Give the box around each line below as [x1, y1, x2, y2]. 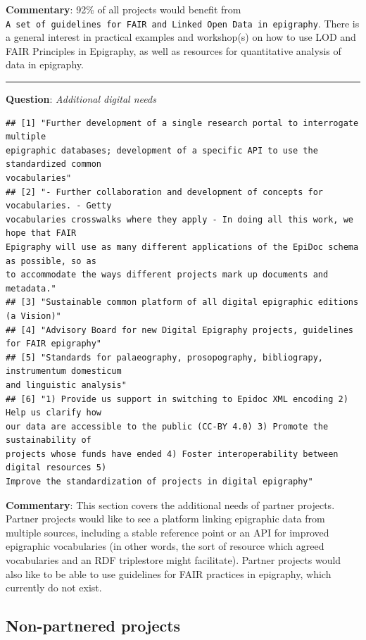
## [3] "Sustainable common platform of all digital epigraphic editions [6, 297, 359, 308]
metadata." [6, 283, 56, 294]
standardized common [6, 159, 102, 170]
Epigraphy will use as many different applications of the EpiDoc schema [6, 241, 359, 252]
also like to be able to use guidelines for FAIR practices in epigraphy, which [6, 566, 332, 581]
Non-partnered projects [6, 615, 181, 636]
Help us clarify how [6, 408, 102, 418]
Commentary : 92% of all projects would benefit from [6, 2, 241, 16]
